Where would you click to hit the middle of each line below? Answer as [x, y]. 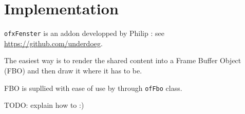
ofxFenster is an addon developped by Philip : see [84, 33]
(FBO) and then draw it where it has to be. [73, 70]
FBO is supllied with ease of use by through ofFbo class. [93, 88]
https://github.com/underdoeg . [53, 43]
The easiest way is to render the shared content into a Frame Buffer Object [123, 60]
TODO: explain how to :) [44, 105]
